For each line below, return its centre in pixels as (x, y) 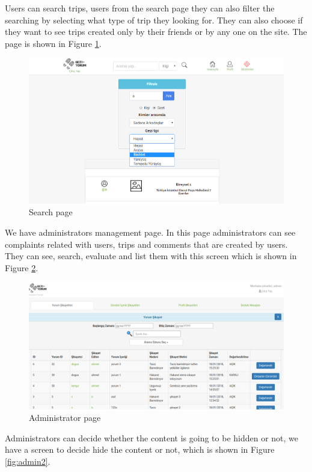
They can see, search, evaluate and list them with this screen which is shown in (151, 256)
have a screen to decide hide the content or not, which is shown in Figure (140, 449)
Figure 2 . (22, 267)
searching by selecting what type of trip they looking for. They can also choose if (154, 20)
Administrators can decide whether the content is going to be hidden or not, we (152, 437)
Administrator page (65, 418)
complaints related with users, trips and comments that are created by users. (146, 244)
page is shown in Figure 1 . (53, 43)
